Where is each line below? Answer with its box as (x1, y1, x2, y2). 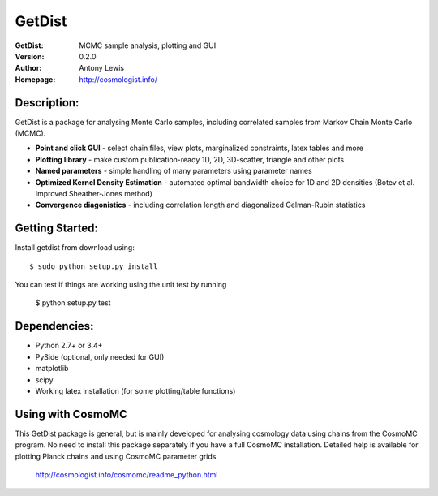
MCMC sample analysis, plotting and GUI (79, 41, 217, 50)
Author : (15, 63, 42, 73)
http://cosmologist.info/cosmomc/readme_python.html (35, 469, 218, 479)
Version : (15, 51, 45, 61)
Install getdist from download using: (15, 243, 135, 252)
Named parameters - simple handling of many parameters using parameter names (35, 166, 312, 176)
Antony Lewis (79, 63, 125, 73)
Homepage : (15, 74, 56, 84)
